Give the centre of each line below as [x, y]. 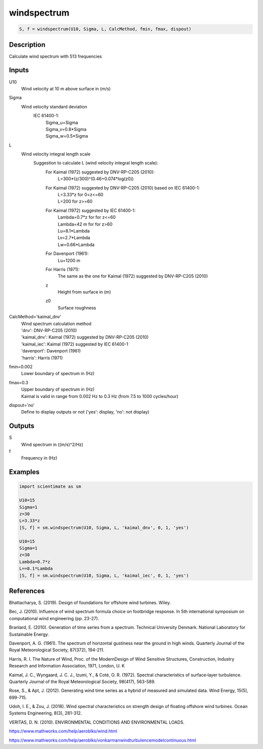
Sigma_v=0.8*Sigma [66, 129]
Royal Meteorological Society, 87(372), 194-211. [57, 650]
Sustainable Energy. [29, 634]
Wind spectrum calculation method [56, 323]
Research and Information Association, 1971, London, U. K [67, 666]
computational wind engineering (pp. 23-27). [54, 618]
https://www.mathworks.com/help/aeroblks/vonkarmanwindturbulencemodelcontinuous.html [103, 740]
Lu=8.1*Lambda [74, 231]
